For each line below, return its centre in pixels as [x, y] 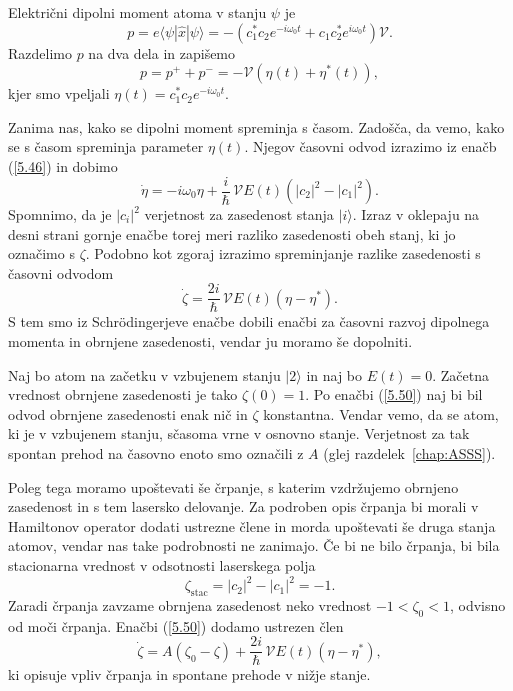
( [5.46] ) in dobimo [63, 165]
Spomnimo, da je [60, 214]
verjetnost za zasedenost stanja [239, 214]
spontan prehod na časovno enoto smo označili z [156, 453]
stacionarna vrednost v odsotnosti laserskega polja [162, 565]
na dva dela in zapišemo [162, 52]
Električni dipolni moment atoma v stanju [137, 12]
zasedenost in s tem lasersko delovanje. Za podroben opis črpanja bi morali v [243, 506]
